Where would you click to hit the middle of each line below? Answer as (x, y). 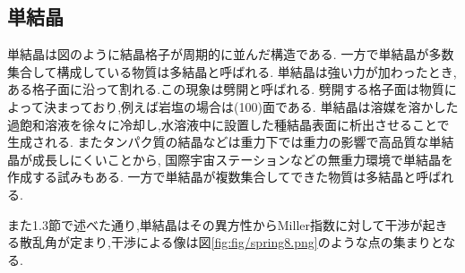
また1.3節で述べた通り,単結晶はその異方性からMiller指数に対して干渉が (215, 224)
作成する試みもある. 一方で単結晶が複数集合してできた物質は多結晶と (212, 177)
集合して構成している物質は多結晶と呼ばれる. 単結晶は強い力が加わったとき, (232, 71)
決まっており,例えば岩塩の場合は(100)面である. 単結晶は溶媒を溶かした (251, 106)
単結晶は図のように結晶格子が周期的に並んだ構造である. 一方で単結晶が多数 (231, 54)
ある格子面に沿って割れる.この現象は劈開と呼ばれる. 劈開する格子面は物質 (226, 89)
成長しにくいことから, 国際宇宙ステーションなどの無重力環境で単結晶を (242, 159)
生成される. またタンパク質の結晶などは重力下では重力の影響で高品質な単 (224, 142)
